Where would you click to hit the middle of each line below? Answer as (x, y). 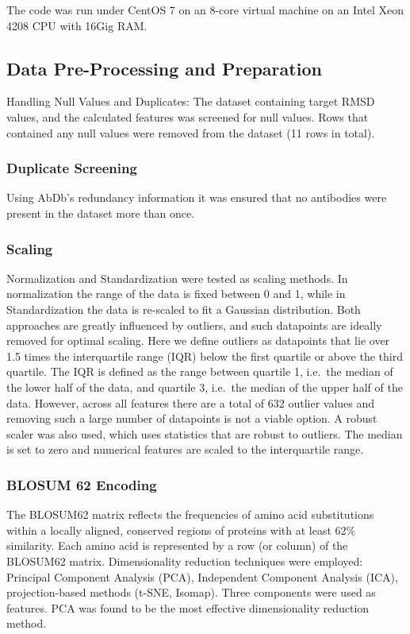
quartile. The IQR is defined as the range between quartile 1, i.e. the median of (200, 371)
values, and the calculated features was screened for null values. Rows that (188, 116)
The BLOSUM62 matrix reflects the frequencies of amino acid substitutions (190, 514)
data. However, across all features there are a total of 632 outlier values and (191, 402)
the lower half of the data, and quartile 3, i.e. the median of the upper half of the (205, 387)
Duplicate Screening (72, 168)
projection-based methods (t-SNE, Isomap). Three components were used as (191, 592)
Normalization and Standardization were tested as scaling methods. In (177, 278)
